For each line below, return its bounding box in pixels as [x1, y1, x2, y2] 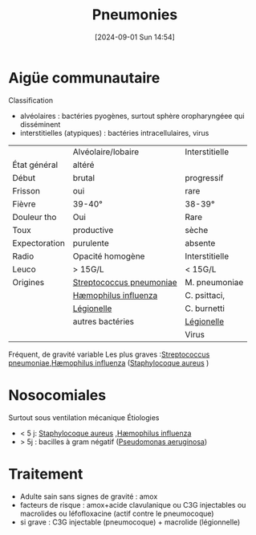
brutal [72, 172, 95, 183]
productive [72, 224, 114, 235]
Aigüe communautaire [8, 68, 161, 87]
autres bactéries [72, 316, 135, 327]
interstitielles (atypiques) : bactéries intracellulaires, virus [19, 128, 209, 137]
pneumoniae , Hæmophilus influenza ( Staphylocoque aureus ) [8, 357, 209, 367]
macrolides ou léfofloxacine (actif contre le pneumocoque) [19, 508, 214, 518]
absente [185, 237, 216, 248]
